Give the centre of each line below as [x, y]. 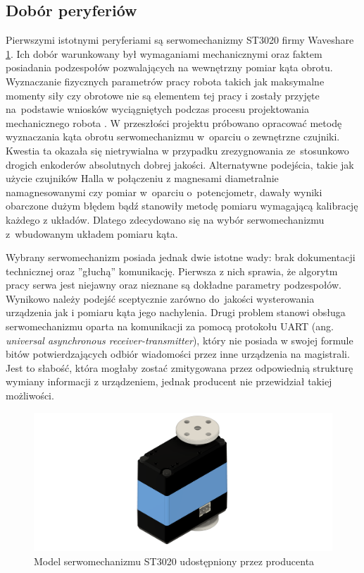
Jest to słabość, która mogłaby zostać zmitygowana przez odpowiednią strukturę [180, 367]
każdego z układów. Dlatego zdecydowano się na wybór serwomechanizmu [165, 219]
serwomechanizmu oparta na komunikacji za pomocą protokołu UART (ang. [170, 326]
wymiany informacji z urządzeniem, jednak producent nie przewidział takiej [169, 381]
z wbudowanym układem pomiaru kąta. [92, 233]
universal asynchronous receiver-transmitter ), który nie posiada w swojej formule [180, 340]
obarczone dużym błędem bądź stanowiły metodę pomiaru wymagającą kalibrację [182, 206]
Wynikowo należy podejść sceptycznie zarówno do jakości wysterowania [160, 298]
